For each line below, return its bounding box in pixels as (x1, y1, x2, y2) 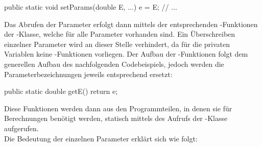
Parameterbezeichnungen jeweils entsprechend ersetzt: (4, 68, 173, 79)
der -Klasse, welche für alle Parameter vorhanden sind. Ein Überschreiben (4, 29, 235, 39)
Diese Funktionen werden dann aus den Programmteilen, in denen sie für (4, 103, 232, 113)
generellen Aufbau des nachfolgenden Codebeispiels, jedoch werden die (4, 58, 224, 69)
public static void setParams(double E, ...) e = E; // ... (4, 2, 177, 12)
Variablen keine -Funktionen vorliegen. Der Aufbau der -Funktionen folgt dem (4, 48, 248, 59)
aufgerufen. (4, 122, 39, 133)
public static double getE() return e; (4, 86, 118, 96)
